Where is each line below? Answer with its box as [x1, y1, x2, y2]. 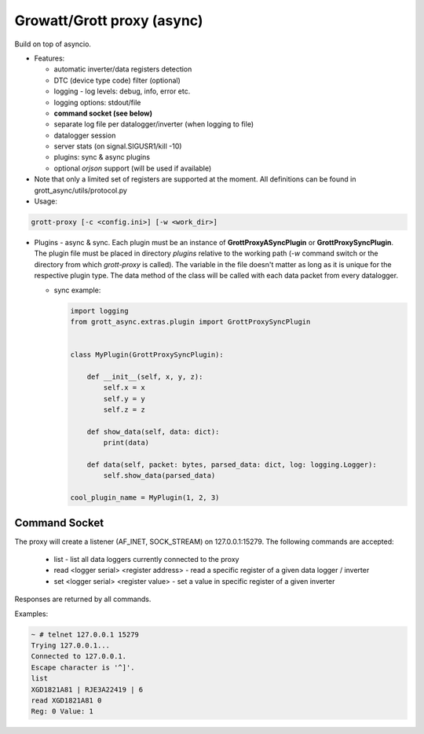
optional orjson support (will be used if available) [53, 163, 212, 173]
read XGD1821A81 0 [31, 695, 102, 705]
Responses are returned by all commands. [14, 594, 152, 604]
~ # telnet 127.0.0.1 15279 [31, 629, 139, 639]
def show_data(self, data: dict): [86, 427, 220, 436]
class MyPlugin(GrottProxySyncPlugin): [70, 350, 224, 359]
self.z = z [103, 406, 145, 414]
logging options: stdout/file [53, 97, 141, 107]
